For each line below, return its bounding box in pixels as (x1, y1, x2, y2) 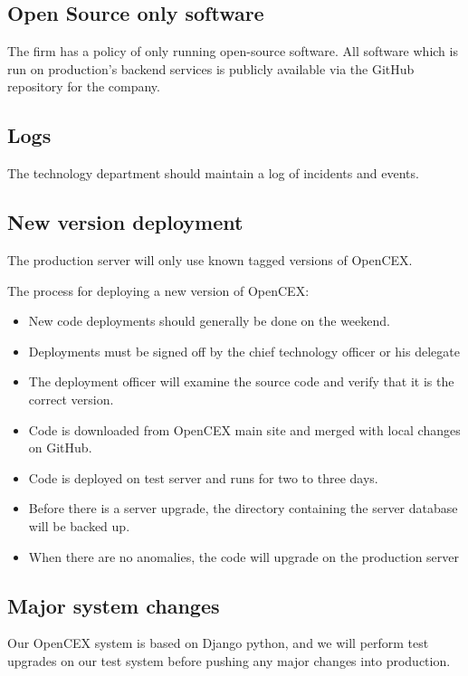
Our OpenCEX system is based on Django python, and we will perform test (7, 633, 429, 652)
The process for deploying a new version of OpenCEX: (7, 281, 310, 300)
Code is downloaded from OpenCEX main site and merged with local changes (28, 420, 461, 439)
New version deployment (7, 208, 244, 236)
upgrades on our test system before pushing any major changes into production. (7, 651, 451, 670)
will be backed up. (28, 516, 130, 535)
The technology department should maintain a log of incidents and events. (7, 164, 419, 183)
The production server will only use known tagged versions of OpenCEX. (7, 250, 413, 269)
